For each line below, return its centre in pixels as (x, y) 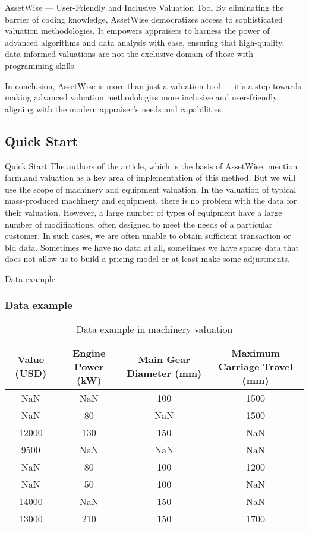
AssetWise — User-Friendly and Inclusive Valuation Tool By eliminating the (144, 7)
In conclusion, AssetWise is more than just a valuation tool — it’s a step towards (153, 85)
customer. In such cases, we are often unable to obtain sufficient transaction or (148, 236)
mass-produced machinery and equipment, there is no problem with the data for (151, 201)
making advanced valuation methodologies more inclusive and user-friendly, (142, 97)
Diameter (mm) (164, 373)
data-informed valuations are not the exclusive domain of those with (129, 54)
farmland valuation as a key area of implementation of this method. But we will (150, 177)
